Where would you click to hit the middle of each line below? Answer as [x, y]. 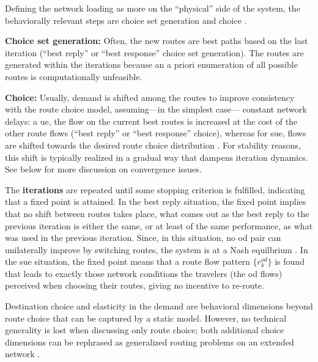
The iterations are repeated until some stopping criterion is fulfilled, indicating [155, 189]
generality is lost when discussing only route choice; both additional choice [145, 330]
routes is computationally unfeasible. [74, 76]
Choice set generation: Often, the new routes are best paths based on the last [157, 41]
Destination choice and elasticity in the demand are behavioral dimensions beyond [159, 306]
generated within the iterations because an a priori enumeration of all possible [151, 65]
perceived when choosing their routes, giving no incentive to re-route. [135, 285]
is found [290, 261]
